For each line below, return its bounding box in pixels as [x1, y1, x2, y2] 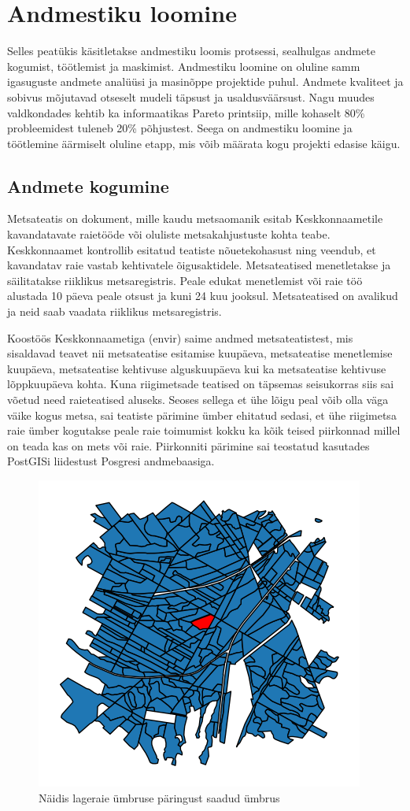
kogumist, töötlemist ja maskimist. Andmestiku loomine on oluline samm [7, 57, 360, 74]
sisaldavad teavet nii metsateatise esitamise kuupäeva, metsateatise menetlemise [7, 345, 393, 361]
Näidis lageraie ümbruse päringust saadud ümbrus [39, 789, 280, 805]
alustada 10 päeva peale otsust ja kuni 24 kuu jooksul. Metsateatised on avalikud [7, 287, 398, 304]
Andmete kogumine [7, 173, 169, 198]
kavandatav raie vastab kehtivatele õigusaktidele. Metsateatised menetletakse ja [7, 257, 391, 273]
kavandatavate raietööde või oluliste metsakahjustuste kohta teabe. [7, 226, 331, 243]
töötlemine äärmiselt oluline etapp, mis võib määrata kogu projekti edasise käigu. [7, 135, 401, 151]
